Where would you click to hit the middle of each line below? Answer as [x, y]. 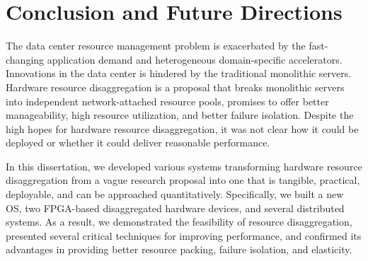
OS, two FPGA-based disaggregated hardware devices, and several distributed [175, 208]
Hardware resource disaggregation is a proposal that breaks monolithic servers [175, 87]
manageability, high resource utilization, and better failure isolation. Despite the [180, 115]
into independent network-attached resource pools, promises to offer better [167, 101]
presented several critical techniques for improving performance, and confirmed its [184, 235]
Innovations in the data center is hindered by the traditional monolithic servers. [179, 73]
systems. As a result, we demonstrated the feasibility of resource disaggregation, [179, 222]
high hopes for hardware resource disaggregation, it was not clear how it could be [182, 128]
